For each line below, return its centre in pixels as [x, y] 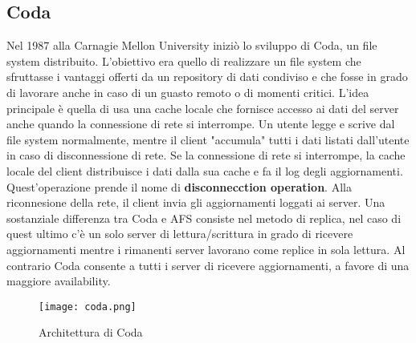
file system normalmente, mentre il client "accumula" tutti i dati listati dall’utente [208, 139]
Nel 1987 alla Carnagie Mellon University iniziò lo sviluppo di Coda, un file [192, 45]
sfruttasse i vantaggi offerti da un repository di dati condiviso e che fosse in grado [207, 77]
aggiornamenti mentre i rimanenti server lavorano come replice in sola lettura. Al [206, 249]
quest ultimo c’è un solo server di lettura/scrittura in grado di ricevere [180, 234]
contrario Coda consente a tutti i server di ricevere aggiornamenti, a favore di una [208, 265]
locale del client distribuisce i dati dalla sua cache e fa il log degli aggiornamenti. [205, 170]
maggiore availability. [59, 281]
